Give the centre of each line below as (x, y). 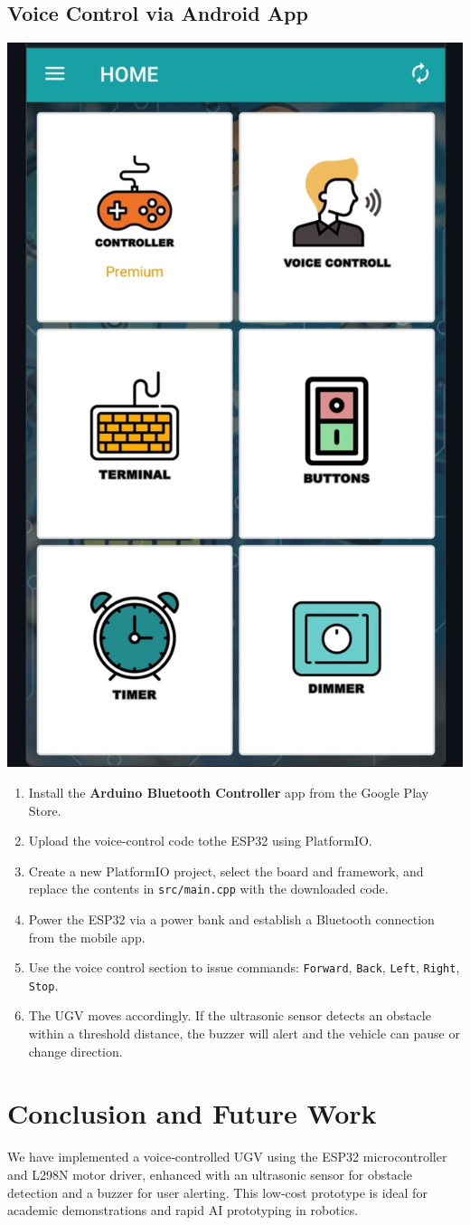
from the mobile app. (87, 937)
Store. (45, 810)
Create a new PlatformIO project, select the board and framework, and (226, 871)
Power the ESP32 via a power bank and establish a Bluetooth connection (231, 919)
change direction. (75, 1051)
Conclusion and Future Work (192, 1113)
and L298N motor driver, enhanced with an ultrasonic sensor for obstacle (210, 1174)
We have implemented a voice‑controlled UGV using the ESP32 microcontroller (227, 1157)
